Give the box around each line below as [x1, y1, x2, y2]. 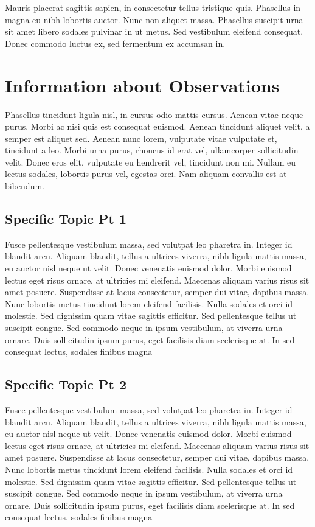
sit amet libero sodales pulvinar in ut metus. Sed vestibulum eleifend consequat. [5, 25, 303, 38]
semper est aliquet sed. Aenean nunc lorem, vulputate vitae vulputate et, [5, 131, 277, 144]
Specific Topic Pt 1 [5, 209, 126, 228]
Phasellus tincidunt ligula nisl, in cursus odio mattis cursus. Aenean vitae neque [5, 108, 303, 120]
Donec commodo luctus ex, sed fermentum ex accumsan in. [5, 37, 226, 49]
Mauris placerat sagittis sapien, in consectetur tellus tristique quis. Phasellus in [5, 1, 301, 13]
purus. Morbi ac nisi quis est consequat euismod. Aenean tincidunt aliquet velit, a [5, 120, 310, 133]
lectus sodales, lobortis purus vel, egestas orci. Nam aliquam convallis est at [5, 167, 287, 180]
